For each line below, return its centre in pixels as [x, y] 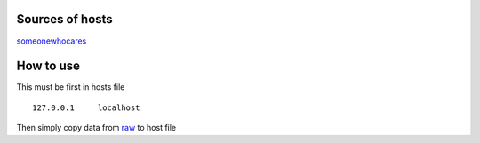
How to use [48, 66]
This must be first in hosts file [71, 87]
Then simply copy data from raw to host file [96, 128]
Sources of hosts [64, 19]
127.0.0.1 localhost [86, 107]
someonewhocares [52, 41]
